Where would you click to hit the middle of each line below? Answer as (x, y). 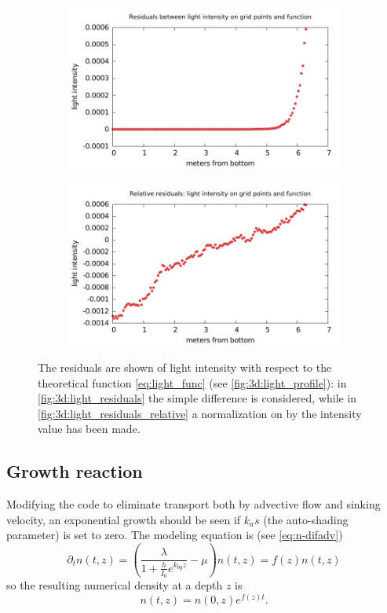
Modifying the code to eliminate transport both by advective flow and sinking (193, 504)
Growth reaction (75, 471)
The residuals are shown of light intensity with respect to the (185, 367)
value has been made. (89, 429)
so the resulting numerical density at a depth (115, 585)
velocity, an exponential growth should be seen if (124, 519)
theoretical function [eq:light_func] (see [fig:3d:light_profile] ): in (192, 382)
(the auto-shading (306, 519)
